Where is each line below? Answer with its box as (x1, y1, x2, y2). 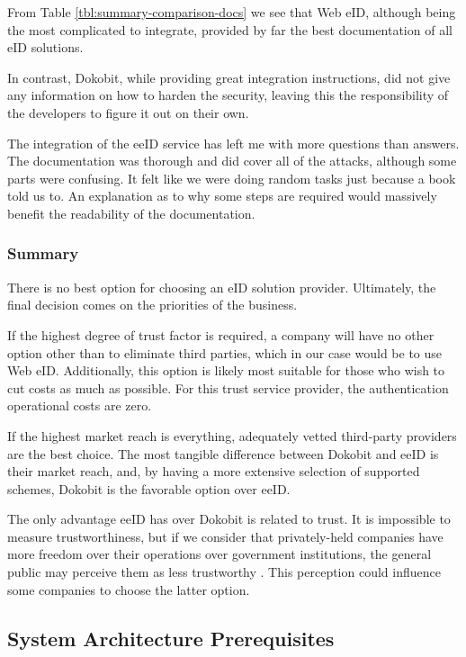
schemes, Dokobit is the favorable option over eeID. (7, 479, 291, 498)
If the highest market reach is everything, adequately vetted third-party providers (7, 426, 457, 445)
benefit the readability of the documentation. (7, 203, 255, 222)
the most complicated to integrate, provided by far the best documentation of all (7, 20, 453, 39)
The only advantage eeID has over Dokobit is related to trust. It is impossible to (7, 509, 451, 528)
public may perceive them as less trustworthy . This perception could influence (7, 562, 441, 581)
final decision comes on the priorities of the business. (7, 295, 298, 314)
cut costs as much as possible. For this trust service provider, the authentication (7, 378, 449, 397)
